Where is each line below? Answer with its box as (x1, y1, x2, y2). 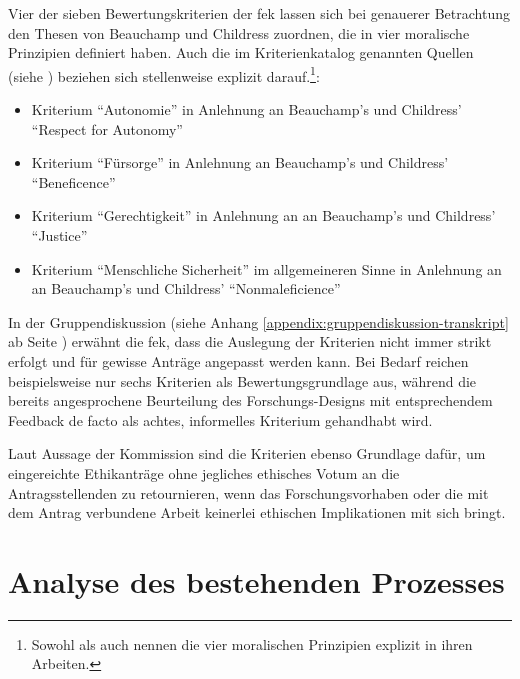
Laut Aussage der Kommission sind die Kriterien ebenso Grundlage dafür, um (8, 443, 486, 464)
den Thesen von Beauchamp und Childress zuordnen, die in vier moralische (8, 22, 470, 43)
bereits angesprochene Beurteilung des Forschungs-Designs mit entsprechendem (8, 390, 493, 411)
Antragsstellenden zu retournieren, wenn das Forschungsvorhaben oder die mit (8, 482, 489, 503)
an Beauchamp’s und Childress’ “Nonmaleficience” (31, 278, 341, 299)
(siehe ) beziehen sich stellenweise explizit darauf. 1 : (8, 62, 320, 86)
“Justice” (31, 225, 88, 245)
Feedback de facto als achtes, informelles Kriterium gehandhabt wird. (8, 409, 433, 430)
